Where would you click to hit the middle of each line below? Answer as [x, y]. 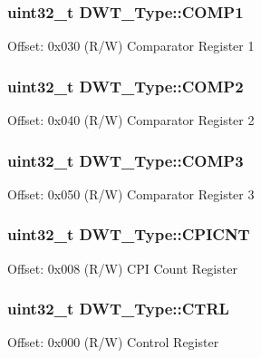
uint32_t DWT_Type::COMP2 [126, 86]
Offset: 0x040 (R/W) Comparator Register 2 [131, 120]
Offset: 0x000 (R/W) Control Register [113, 342]
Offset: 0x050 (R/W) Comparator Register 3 [131, 194]
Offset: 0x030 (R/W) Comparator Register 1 [131, 46]
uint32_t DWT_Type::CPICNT [129, 234]
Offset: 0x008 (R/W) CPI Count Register [122, 268]
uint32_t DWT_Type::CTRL [118, 309]
